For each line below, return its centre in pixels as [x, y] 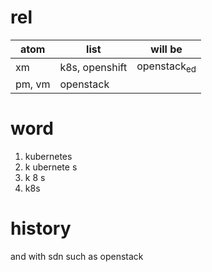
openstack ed [166, 67]
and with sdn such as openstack [77, 256]
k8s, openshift [93, 67]
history [41, 228]
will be [166, 49]
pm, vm [33, 84]
